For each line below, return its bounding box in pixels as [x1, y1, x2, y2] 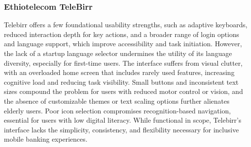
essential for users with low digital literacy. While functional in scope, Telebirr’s [4, 115, 241, 125]
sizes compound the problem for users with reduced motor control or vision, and [4, 86, 243, 96]
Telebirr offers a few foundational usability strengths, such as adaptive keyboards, [4, 19, 248, 30]
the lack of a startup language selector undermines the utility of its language [4, 48, 232, 58]
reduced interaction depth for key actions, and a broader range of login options [4, 29, 239, 39]
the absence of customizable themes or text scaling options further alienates [4, 95, 230, 106]
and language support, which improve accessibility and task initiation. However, [4, 38, 242, 49]
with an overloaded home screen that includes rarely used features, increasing [4, 67, 234, 77]
